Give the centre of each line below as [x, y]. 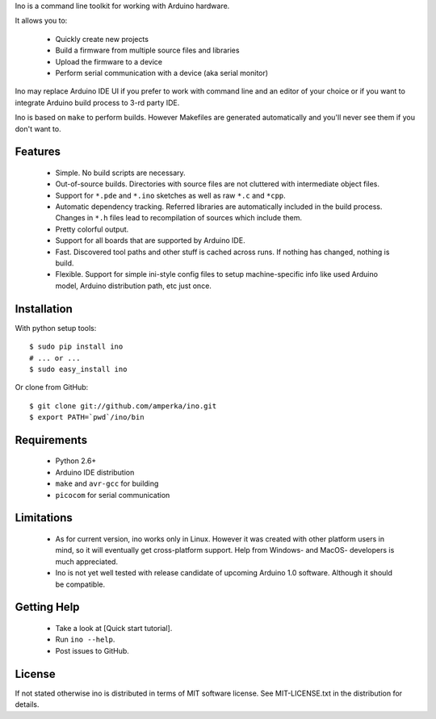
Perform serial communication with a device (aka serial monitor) [162, 73]
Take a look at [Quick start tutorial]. [114, 629]
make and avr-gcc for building [107, 483]
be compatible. [80, 584]
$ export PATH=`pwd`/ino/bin [87, 417]
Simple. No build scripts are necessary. [120, 173]
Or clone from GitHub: [52, 387]
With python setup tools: [56, 328]
